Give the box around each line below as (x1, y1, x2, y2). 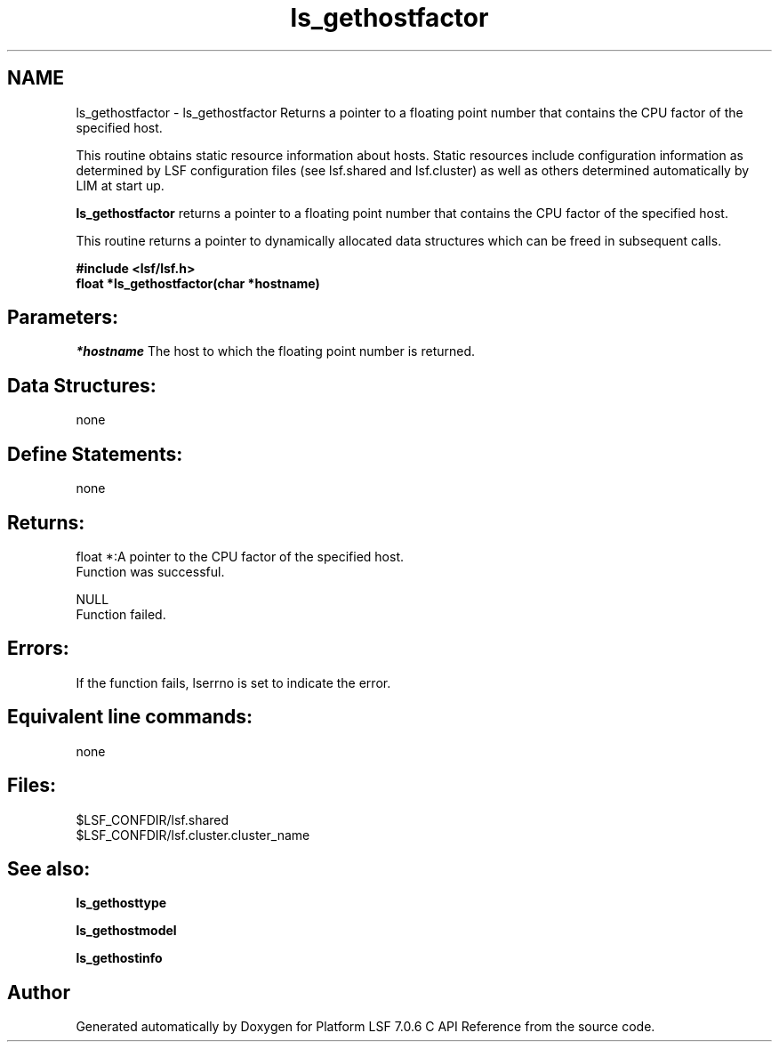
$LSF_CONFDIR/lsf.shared (76, 811, 229, 827)
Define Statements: (7, 442, 183, 465)
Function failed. (76, 606, 166, 622)
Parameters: (7, 306, 118, 329)
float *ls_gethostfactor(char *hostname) (76, 275, 320, 291)
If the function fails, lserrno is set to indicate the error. (76, 674, 391, 690)
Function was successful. (76, 563, 225, 579)
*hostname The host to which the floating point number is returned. (76, 343, 476, 359)
